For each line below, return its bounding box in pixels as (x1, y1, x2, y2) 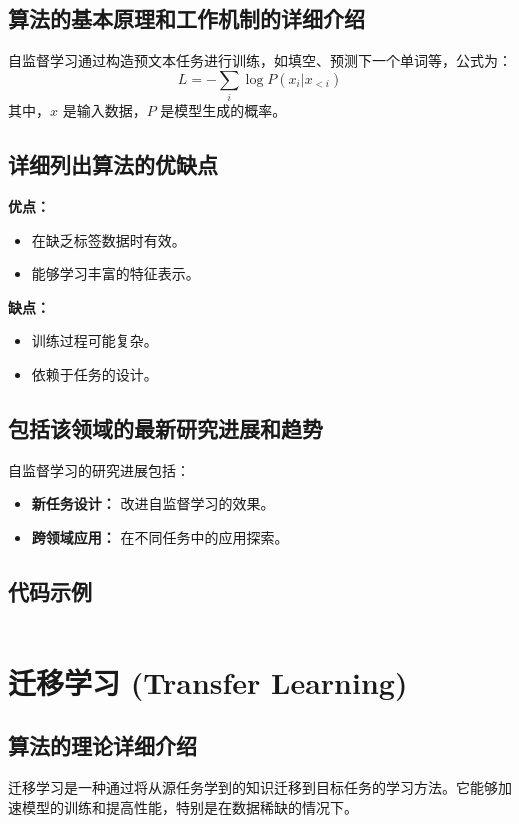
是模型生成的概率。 (160, 100, 287, 121)
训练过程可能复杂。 (31, 330, 158, 351)
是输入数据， (62, 100, 147, 121)
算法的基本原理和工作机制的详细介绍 (8, 3, 365, 34)
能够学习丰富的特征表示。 (31, 263, 200, 284)
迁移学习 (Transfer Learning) (8, 661, 408, 702)
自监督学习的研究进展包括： (8, 459, 190, 480)
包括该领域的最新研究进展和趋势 (8, 412, 323, 443)
